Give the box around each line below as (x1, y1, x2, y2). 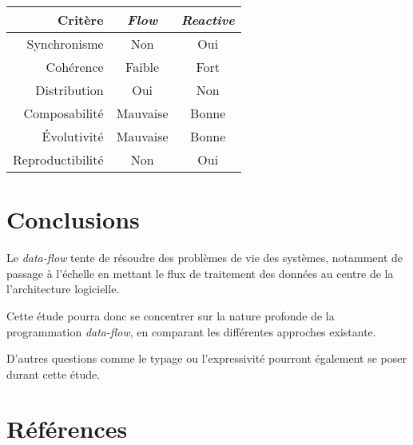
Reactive (181, 10, 235, 29)
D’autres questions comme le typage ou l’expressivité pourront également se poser (6, 350, 407, 367)
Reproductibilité (13, 150, 104, 169)
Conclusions (6, 203, 140, 236)
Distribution (35, 81, 104, 99)
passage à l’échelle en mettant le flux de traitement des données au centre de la (6, 264, 394, 281)
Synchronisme (26, 34, 104, 53)
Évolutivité (42, 127, 104, 145)
